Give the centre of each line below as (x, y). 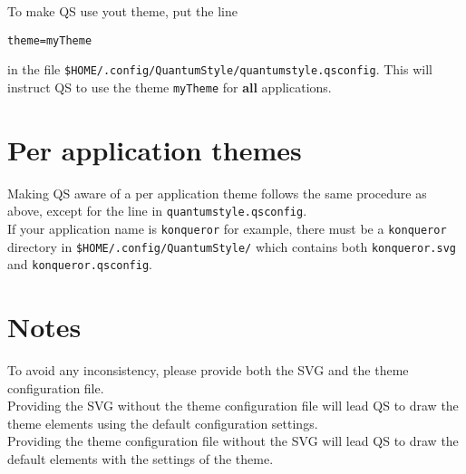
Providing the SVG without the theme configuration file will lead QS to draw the (233, 406)
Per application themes (155, 149)
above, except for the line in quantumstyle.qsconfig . (157, 211)
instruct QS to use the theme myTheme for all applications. (170, 87)
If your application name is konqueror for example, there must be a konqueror (227, 228)
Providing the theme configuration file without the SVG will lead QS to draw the (233, 441)
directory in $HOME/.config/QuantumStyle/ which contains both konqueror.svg (232, 246)
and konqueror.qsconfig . (80, 264)
